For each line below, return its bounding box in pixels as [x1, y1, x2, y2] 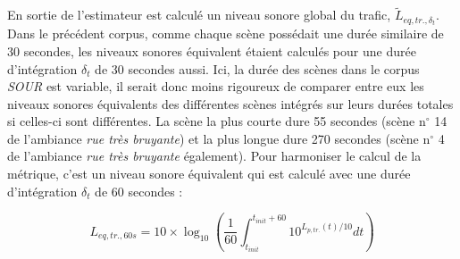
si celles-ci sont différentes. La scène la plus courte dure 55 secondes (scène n [7, 112, 426, 130]
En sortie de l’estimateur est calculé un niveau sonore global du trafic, [7, 5, 391, 24]
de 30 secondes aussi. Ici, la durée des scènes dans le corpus [95, 59, 420, 78]
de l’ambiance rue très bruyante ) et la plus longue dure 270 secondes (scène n [7, 129, 431, 147]
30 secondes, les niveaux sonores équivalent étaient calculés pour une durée [7, 41, 416, 60]
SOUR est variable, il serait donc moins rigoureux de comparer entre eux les [7, 77, 424, 96]
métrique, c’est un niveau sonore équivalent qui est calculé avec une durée [7, 164, 411, 183]
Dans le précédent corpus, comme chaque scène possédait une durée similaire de [7, 24, 444, 43]
